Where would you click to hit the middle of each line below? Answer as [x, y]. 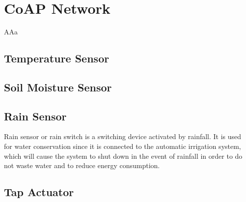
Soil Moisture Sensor [58, 87]
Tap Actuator [39, 192]
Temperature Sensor [57, 58]
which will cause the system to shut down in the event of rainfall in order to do [123, 156]
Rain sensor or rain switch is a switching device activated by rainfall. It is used [123, 136]
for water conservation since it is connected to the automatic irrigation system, [123, 146]
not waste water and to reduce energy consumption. [82, 165]
